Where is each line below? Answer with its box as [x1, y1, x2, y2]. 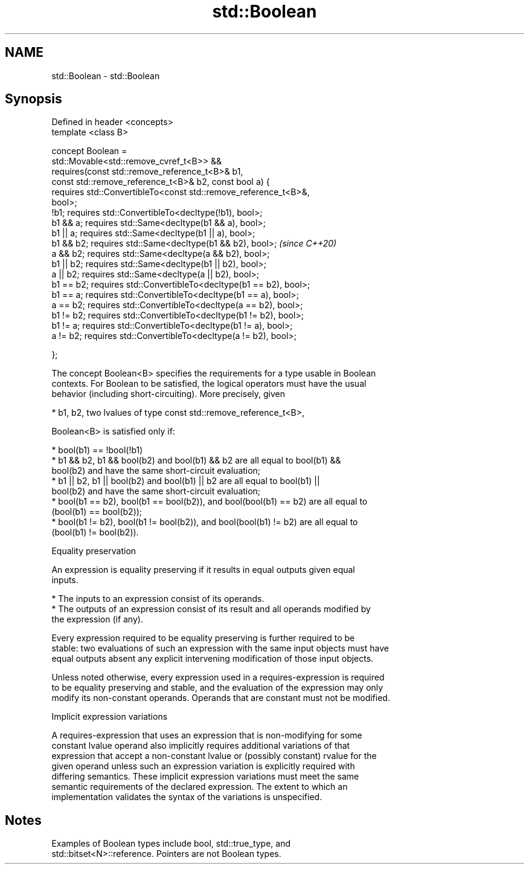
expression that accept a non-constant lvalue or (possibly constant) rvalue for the [51, 751, 377, 761]
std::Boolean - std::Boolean [51, 70, 160, 81]
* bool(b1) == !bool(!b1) [51, 445, 143, 456]
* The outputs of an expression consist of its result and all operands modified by [51, 604, 371, 615]
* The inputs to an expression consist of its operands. [51, 593, 264, 604]
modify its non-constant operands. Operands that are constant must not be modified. [51, 693, 390, 703]
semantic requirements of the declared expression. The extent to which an [51, 781, 348, 792]
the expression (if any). [51, 614, 143, 625]
